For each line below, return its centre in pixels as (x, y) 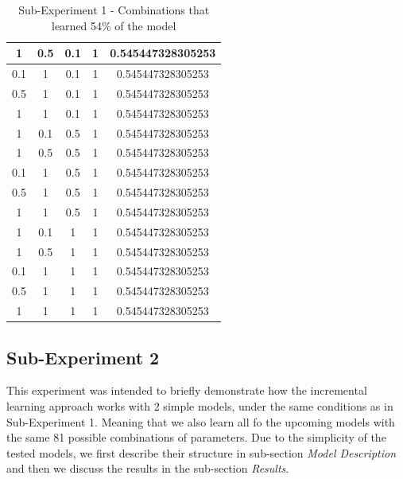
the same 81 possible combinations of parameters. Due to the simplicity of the (196, 437)
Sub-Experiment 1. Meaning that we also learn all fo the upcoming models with (201, 421)
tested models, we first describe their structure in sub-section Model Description (201, 452)
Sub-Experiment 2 (83, 357)
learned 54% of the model (114, 25)
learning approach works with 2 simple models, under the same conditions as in (200, 406)
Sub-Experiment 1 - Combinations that (114, 10)
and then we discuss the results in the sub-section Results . (148, 468)
